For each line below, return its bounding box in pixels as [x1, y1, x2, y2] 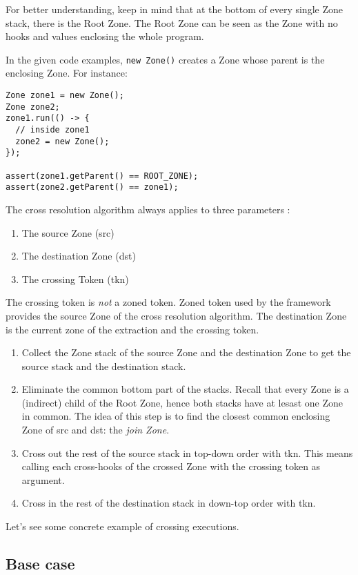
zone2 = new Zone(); [15, 136, 110, 146]
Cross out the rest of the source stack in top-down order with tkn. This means [21, 445, 353, 460]
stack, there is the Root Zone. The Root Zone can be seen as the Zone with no [6, 15, 338, 30]
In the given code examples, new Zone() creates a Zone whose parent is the [6, 52, 325, 66]
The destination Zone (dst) [21, 248, 136, 263]
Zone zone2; [6, 101, 60, 112]
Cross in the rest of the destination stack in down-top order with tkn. [21, 496, 316, 510]
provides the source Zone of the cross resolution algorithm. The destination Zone [6, 308, 347, 322]
